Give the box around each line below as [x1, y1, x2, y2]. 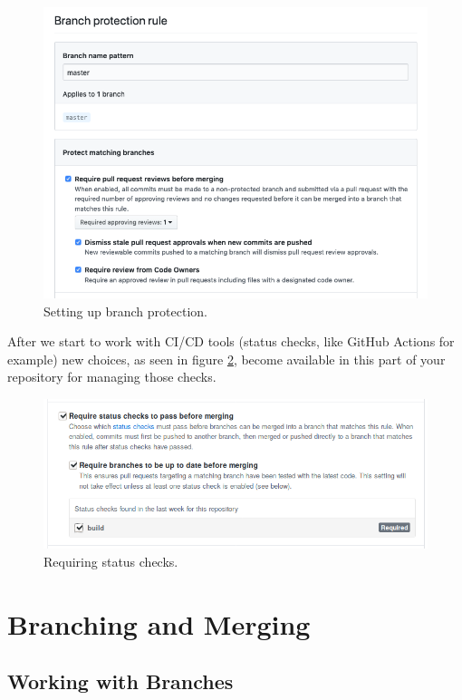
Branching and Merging [7, 605, 311, 642]
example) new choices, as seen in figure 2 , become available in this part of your [7, 349, 446, 368]
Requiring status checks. [43, 551, 178, 570]
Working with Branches [7, 667, 234, 695]
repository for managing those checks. [7, 367, 217, 386]
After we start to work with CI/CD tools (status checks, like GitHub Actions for [7, 332, 455, 351]
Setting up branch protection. [43, 301, 207, 320]
